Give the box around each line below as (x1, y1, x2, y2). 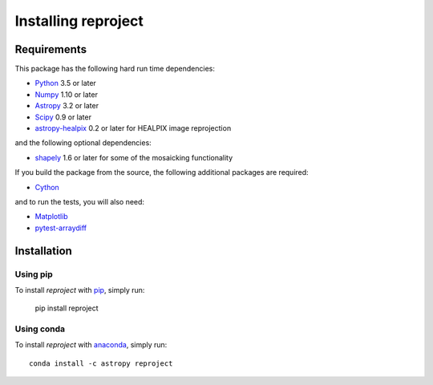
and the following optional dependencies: (14, 138, 152, 148)
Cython (34, 182, 59, 192)
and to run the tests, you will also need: (14, 197, 144, 206)
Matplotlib (34, 212, 68, 221)
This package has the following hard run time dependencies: (14, 64, 216, 74)
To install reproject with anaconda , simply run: (14, 340, 168, 350)
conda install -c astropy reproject (29, 359, 173, 368)
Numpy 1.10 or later (34, 89, 98, 99)
